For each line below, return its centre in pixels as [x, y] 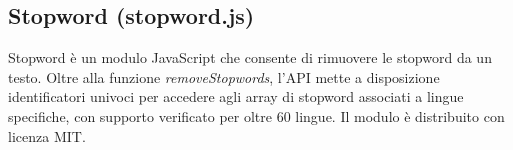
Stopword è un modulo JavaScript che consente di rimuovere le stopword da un [250, 57]
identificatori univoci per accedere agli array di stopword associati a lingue [236, 96]
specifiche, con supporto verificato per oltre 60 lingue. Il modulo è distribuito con [256, 115]
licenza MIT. [47, 135]
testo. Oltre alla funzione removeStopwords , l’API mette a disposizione [224, 76]
